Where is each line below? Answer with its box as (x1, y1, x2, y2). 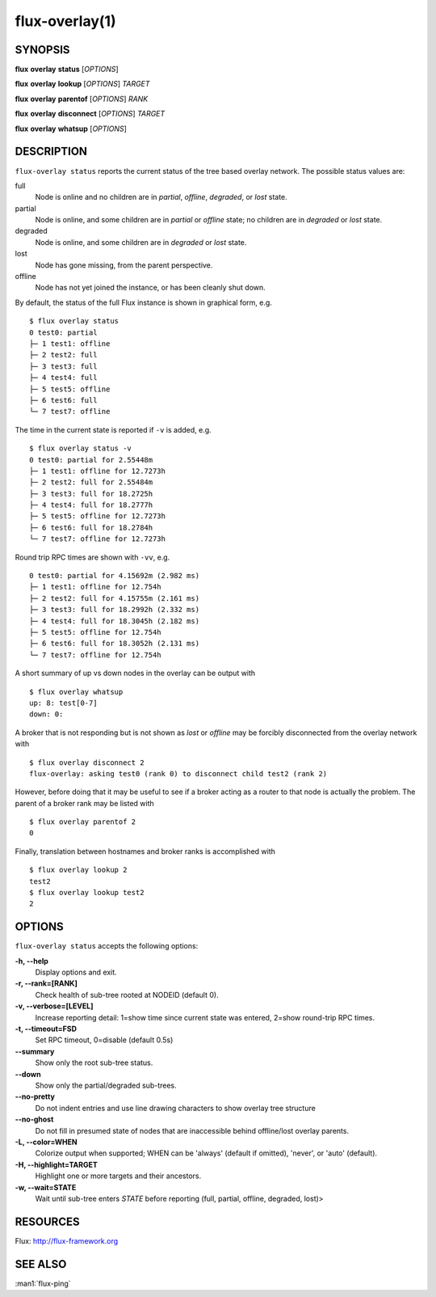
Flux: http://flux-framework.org (15, 1236, 119, 1245)
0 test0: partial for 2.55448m (29, 455, 153, 464)
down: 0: (29, 710, 64, 719)
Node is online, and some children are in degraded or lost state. (35, 237, 247, 247)
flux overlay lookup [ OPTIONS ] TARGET (15, 79, 150, 89)
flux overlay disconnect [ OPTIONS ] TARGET (15, 109, 166, 119)
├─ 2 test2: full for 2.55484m (29, 478, 153, 487)
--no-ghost (15, 1114, 54, 1124)
